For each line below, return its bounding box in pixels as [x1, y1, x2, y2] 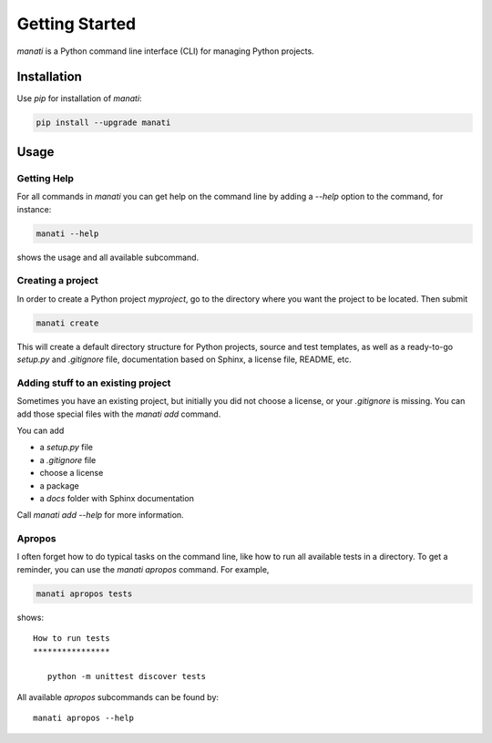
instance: [16, 203, 52, 214]
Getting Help [16, 171, 75, 184]
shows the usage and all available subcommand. [16, 252, 200, 263]
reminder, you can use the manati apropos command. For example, [16, 563, 270, 574]
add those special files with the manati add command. [16, 408, 221, 419]
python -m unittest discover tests [46, 671, 207, 682]
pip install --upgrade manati [36, 118, 171, 128]
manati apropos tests [36, 588, 133, 599]
